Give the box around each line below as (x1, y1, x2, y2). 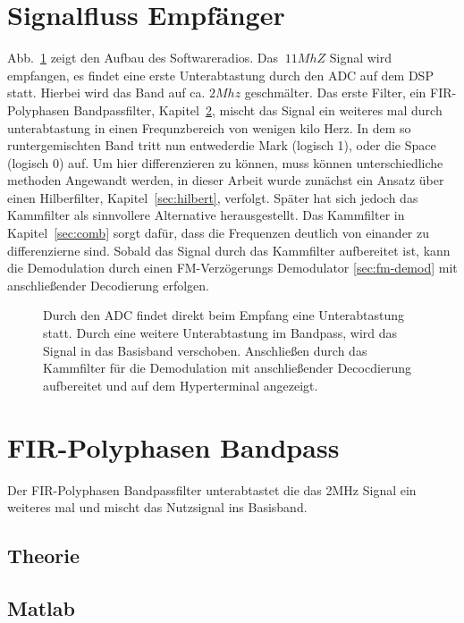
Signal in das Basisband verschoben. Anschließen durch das (43, 341, 367, 359)
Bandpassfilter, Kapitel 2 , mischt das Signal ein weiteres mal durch (73, 100, 443, 119)
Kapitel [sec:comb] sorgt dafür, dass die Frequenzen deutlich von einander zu (7, 223, 430, 242)
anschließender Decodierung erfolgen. (7, 275, 209, 294)
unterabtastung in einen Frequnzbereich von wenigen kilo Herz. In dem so (7, 118, 411, 137)
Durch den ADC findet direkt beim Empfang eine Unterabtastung (43, 306, 405, 324)
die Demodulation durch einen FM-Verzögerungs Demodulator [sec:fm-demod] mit (7, 258, 458, 277)
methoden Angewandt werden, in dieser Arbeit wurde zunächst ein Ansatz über (7, 171, 444, 189)
